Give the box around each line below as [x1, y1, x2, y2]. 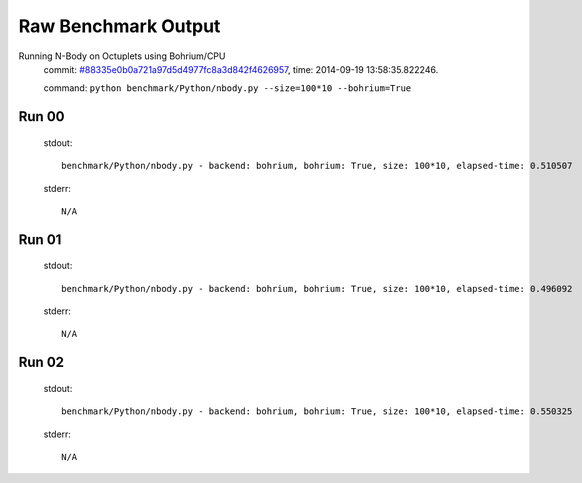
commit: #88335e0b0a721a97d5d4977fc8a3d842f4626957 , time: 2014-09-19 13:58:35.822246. [43, 63, 439, 75]
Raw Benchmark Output [18, 15, 221, 37]
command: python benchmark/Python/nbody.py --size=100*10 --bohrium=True [43, 82, 412, 94]
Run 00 [18, 108, 65, 125]
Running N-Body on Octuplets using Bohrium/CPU [18, 50, 226, 62]
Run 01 [18, 231, 62, 248]
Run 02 [18, 354, 65, 371]
